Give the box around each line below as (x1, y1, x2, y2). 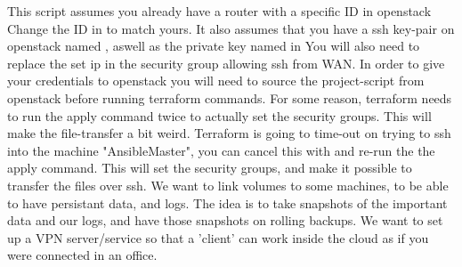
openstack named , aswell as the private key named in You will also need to (7, 36, 420, 55)
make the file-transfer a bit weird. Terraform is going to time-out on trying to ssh (7, 124, 451, 142)
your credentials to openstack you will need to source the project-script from (7, 71, 425, 90)
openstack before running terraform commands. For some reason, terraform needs (7, 88, 452, 107)
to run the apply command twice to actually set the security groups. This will (7, 106, 432, 125)
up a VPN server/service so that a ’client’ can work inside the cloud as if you (7, 228, 429, 247)
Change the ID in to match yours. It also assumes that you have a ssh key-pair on (7, 19, 455, 37)
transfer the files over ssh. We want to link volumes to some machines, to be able (7, 175, 449, 194)
